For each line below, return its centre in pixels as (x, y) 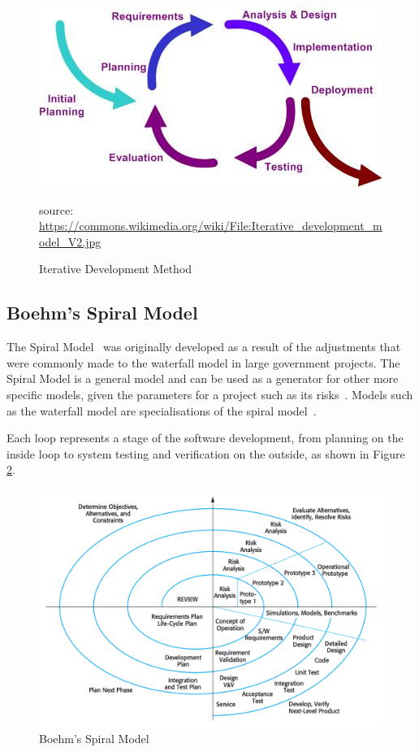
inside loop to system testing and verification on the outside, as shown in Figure (206, 453)
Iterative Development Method (116, 269)
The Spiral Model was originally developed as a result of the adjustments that (204, 347)
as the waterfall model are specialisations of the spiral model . (162, 410)
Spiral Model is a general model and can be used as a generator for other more (203, 378)
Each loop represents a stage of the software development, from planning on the (205, 438)
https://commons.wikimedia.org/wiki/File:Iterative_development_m (211, 226)
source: (56, 209)
